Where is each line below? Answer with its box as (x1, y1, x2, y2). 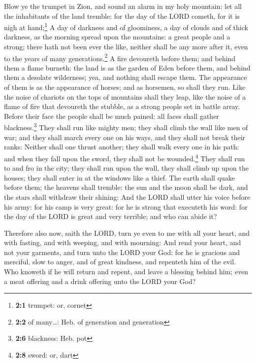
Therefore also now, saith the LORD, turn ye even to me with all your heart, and (4, 227, 250, 238)
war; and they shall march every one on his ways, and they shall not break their (4, 132, 246, 142)
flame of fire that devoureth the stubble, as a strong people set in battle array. (4, 101, 240, 111)
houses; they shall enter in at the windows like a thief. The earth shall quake (4, 172, 235, 182)
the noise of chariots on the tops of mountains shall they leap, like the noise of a (4, 91, 246, 102)
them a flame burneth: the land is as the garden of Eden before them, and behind (4, 62, 251, 73)
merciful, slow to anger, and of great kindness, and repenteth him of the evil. (4, 256, 236, 267)
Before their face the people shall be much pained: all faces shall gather (4, 110, 219, 121)
